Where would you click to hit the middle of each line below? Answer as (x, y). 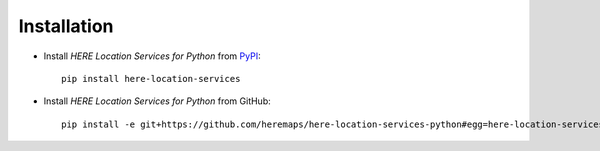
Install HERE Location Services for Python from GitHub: (157, 101)
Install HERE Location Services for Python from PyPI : (152, 56)
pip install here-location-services (151, 78)
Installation (66, 26)
